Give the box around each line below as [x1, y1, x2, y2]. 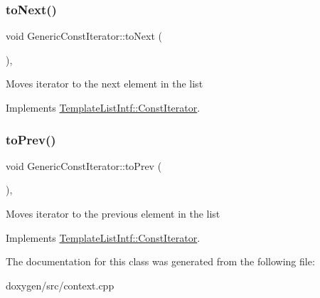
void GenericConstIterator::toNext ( [6, 28, 163, 43]
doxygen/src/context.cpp [6, 277, 114, 292]
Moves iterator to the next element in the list [6, 76, 203, 91]
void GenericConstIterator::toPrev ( [6, 158, 162, 173]
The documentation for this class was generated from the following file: [6, 254, 315, 269]
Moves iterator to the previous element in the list [6, 206, 220, 220]
